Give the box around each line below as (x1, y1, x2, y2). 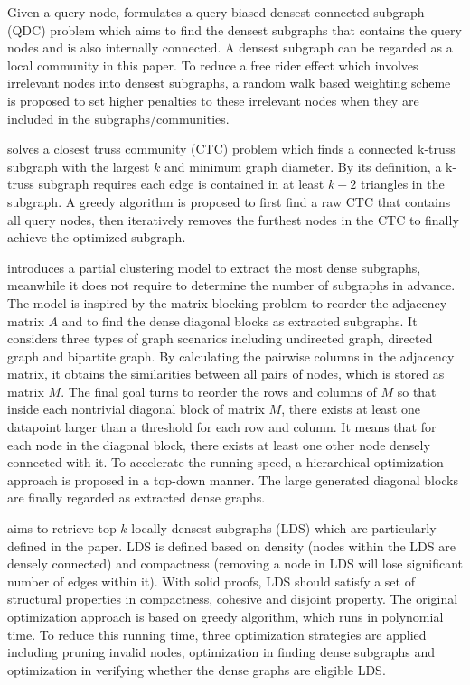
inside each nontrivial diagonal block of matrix (7, 399, 265, 418)
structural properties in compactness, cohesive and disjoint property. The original (7, 589, 458, 608)
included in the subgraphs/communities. (7, 108, 230, 127)
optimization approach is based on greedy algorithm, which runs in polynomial (7, 607, 444, 625)
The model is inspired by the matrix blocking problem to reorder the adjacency (7, 293, 447, 312)
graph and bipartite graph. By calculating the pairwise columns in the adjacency (7, 346, 455, 365)
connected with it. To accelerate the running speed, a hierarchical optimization (7, 453, 444, 472)
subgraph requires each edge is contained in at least (38, 174, 324, 193)
